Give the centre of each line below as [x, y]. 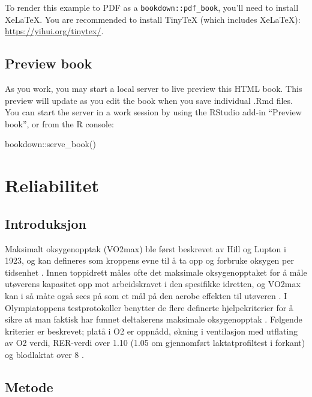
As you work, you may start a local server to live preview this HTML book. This [154, 89]
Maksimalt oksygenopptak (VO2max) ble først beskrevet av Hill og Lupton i [145, 248]
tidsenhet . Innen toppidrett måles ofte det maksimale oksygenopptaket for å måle [156, 272]
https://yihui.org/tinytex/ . [54, 31]
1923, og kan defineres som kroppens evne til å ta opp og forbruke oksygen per [149, 260]
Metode [29, 386]
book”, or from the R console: [59, 123]
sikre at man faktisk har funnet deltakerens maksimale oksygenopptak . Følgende [154, 319]
